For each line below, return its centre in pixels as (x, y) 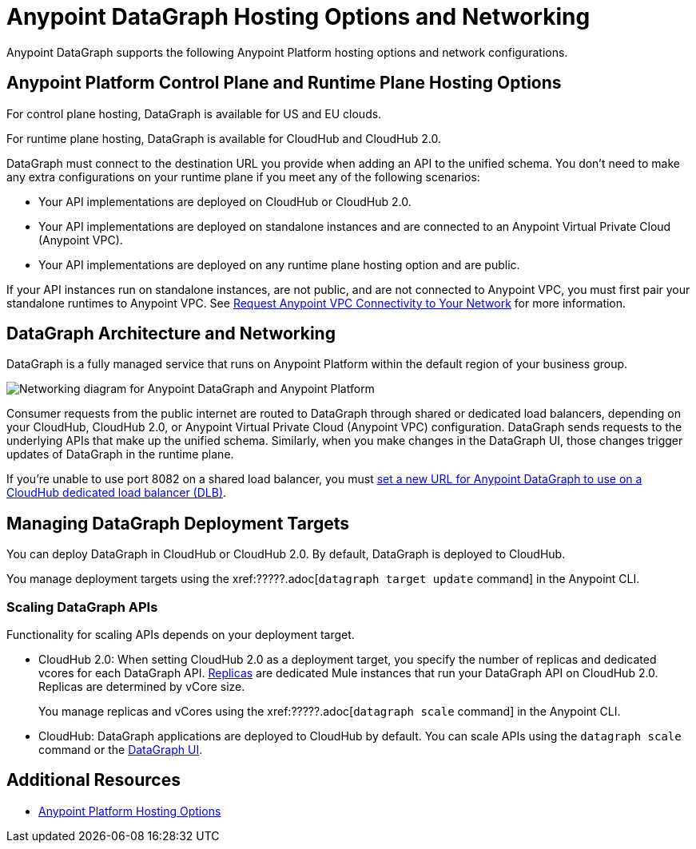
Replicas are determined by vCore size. (142, 687)
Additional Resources (93, 780)
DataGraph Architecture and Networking (171, 334)
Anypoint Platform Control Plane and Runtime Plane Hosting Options (284, 83)
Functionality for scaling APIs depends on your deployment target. (181, 635)
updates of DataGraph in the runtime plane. (120, 454)
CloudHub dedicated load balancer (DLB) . (117, 493)
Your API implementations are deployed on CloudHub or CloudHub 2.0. (225, 201)
